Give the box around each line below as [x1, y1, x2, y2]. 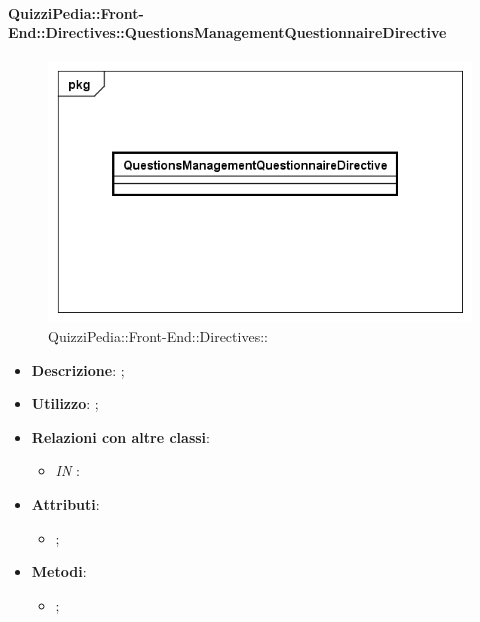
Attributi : [31, 493, 100, 514]
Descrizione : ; [31, 359, 125, 380]
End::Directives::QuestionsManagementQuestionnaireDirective [8, 22, 447, 43]
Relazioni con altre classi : [31, 426, 210, 447]
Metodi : [31, 561, 87, 582]
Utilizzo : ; [31, 393, 99, 414]
